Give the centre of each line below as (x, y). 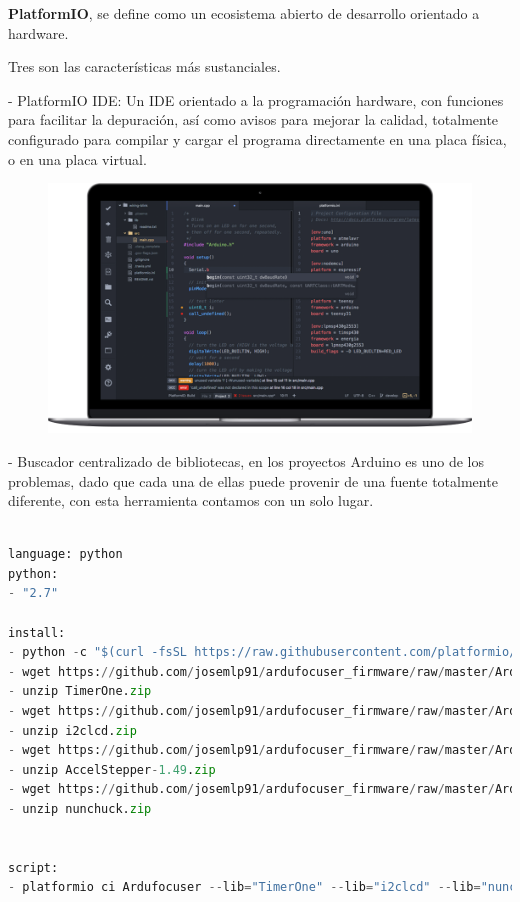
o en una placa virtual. (77, 158)
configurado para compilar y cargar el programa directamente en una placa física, (257, 138)
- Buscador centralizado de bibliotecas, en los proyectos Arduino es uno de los (246, 460)
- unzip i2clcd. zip (72, 730)
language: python (65, 554)
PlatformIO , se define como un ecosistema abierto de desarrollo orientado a (244, 13)
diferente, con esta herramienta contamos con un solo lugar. (191, 500)
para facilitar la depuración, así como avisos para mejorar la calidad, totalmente (253, 119)
